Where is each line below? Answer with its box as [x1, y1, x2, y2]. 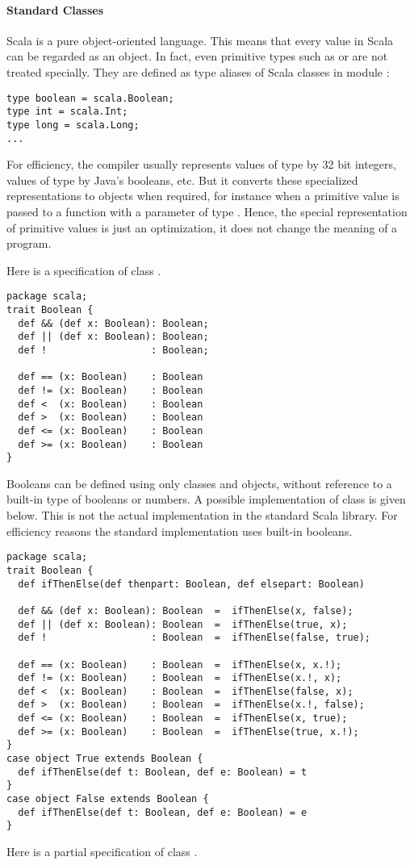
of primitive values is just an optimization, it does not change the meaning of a [6, 219, 398, 236]
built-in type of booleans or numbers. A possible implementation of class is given [6, 491, 406, 508]
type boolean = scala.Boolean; [6, 92, 174, 104]
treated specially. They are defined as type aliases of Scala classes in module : [6, 63, 390, 80]
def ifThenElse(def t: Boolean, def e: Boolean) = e [18, 806, 307, 818]
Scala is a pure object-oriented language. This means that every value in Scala [6, 31, 394, 48]
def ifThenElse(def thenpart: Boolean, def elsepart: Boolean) [18, 578, 365, 590]
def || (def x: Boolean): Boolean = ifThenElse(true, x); [18, 618, 348, 630]
